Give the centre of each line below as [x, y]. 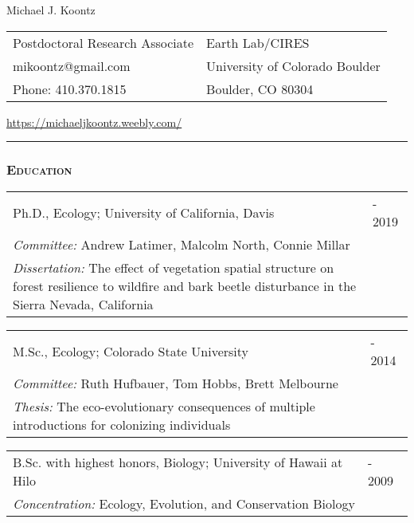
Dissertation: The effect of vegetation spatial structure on [174, 268]
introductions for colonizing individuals [122, 425]
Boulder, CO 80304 [260, 88]
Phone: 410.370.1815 [70, 88]
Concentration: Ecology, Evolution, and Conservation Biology [184, 504]
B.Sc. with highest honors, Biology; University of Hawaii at [178, 462]
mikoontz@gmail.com [72, 65]
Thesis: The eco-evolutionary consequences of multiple [164, 407]
